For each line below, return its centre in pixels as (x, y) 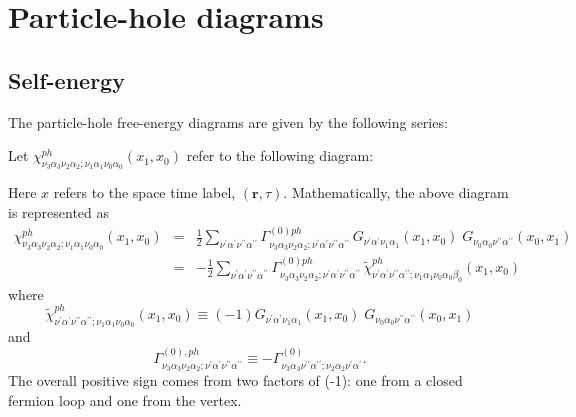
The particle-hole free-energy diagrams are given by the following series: (228, 121)
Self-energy (66, 79)
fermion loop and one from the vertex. (125, 399)
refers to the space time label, (144, 192)
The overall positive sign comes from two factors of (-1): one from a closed (235, 380)
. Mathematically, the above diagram (396, 192)
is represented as (59, 211)
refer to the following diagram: (280, 155)
